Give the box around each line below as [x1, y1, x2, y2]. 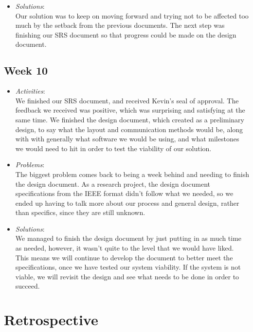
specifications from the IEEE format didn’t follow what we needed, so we [15, 188, 234, 198]
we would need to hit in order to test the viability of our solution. [15, 143, 212, 153]
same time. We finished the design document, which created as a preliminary [15, 114, 244, 124]
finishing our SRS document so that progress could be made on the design [15, 29, 236, 39]
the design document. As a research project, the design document [15, 178, 210, 189]
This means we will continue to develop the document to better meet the [15, 252, 233, 262]
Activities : [15, 86, 45, 96]
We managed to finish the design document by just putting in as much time [15, 233, 242, 243]
